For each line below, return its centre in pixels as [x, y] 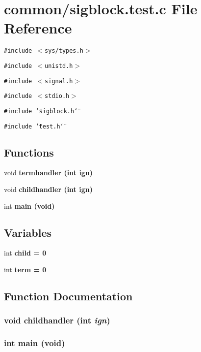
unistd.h [59, 66]
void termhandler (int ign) [49, 173]
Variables [28, 232]
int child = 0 [25, 253]
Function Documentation [68, 296]
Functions [29, 152]
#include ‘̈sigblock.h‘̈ [41, 111]
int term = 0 [25, 270]
